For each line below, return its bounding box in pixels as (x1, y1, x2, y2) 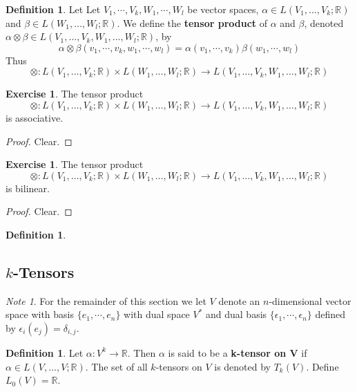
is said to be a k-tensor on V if (168, 345, 307, 360)
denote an (218, 293, 260, 308)
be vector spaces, (187, 2, 259, 16)
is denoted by (214, 359, 271, 373)
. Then (127, 345, 156, 360)
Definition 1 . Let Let (6, 2, 101, 16)
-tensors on (155, 359, 202, 373)
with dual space (124, 307, 190, 321)
